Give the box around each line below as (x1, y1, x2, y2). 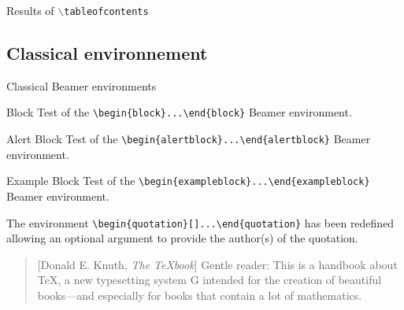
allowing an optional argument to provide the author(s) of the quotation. (6, 230, 358, 246)
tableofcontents (64, 6, 149, 17)
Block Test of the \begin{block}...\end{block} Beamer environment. (6, 104, 352, 120)
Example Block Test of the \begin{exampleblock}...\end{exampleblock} (6, 172, 370, 189)
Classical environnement (6, 41, 208, 65)
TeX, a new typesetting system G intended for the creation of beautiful (37, 271, 382, 288)
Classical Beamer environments (6, 77, 157, 94)
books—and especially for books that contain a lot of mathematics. (37, 287, 362, 304)
